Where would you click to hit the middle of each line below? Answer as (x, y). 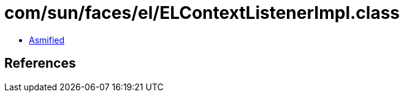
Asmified (47, 40)
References (40, 63)
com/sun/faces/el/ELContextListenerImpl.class (202, 13)
